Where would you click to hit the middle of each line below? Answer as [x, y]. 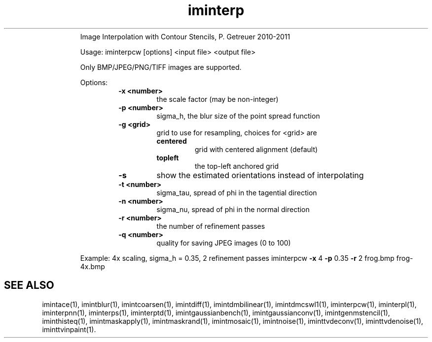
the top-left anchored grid [237, 166]
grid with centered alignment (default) [256, 149]
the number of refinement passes [211, 226]
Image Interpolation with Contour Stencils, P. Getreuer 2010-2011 [185, 36]
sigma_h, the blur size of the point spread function [238, 116]
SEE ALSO [29, 285]
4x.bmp [92, 266]
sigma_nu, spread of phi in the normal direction [233, 209]
